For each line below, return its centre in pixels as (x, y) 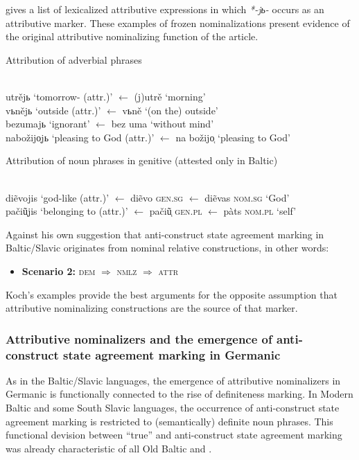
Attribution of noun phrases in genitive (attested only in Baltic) (142, 160)
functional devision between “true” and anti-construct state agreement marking (174, 435)
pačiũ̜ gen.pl (176, 211)
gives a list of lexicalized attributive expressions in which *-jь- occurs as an (165, 9)
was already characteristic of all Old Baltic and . (109, 448)
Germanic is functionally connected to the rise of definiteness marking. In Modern (179, 394)
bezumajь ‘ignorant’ (48, 124)
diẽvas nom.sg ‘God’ (247, 197)
